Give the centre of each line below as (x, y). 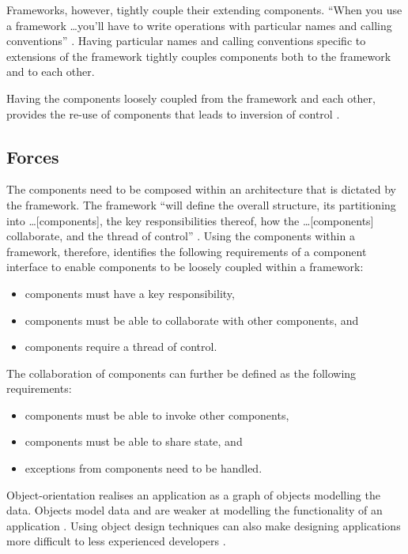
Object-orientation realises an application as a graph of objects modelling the (193, 494)
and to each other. (51, 72)
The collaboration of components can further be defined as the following (181, 373)
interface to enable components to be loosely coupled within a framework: (185, 267)
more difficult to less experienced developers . (116, 541)
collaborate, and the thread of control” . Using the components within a (181, 236)
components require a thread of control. (121, 347)
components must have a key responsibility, (130, 293)
